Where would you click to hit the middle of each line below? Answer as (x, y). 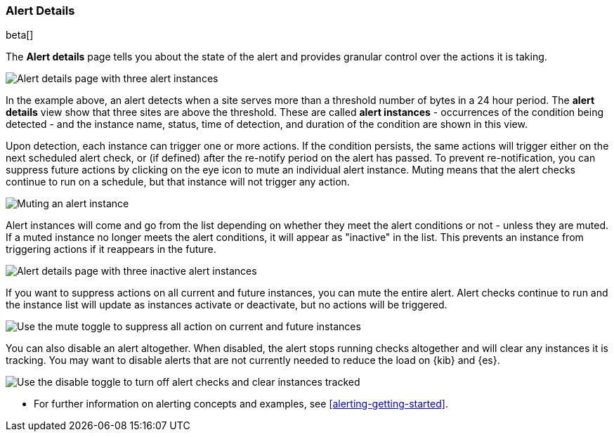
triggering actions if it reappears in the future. (111, 249)
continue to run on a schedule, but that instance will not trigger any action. (178, 182)
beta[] (20, 35)
